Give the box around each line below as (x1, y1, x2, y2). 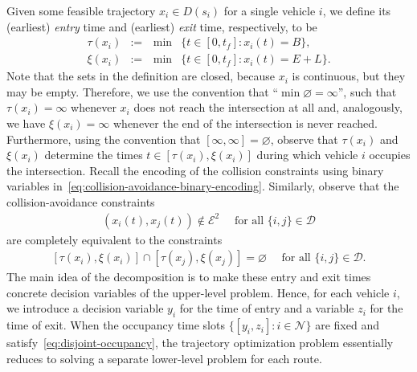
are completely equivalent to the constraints (6, 231, 223, 247)
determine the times (44, 146, 143, 163)
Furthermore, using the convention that (6, 130, 201, 147)
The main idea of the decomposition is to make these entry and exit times (6, 268, 371, 285)
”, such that (337, 83, 397, 100)
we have (6, 115, 46, 132)
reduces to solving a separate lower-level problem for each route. (6, 350, 322, 366)
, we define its (322, 2, 391, 18)
